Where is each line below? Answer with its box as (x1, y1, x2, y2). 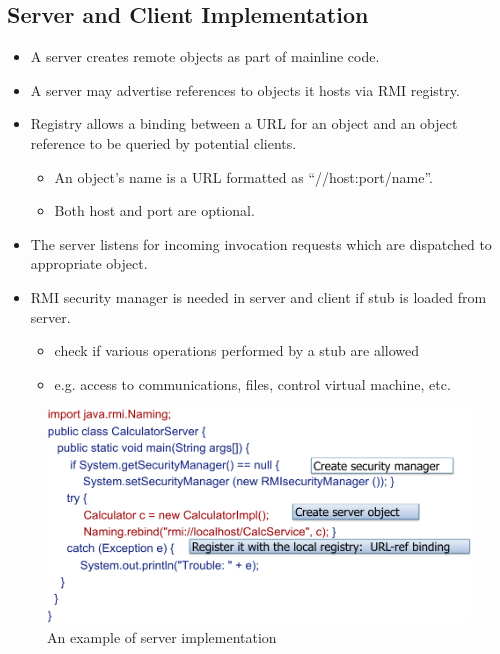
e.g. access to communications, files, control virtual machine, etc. (54, 373, 451, 394)
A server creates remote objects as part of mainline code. (30, 46, 380, 67)
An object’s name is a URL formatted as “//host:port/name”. (54, 166, 433, 187)
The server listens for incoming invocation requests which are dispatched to (30, 233, 492, 254)
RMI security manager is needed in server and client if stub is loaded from (30, 286, 487, 307)
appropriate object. (30, 253, 148, 274)
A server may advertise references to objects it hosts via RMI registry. (30, 79, 460, 100)
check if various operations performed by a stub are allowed (54, 340, 420, 361)
